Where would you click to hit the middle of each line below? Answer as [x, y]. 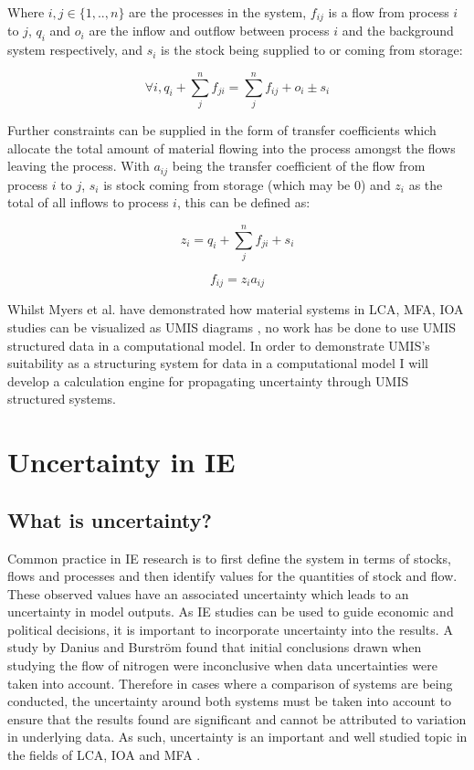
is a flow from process [389, 12]
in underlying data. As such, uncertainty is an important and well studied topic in [237, 737]
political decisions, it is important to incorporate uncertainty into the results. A [230, 629]
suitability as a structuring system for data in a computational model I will [218, 363]
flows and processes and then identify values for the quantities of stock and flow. [232, 576]
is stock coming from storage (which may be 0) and [247, 184]
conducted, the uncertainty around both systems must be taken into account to [230, 701]
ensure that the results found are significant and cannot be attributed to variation [237, 718]
